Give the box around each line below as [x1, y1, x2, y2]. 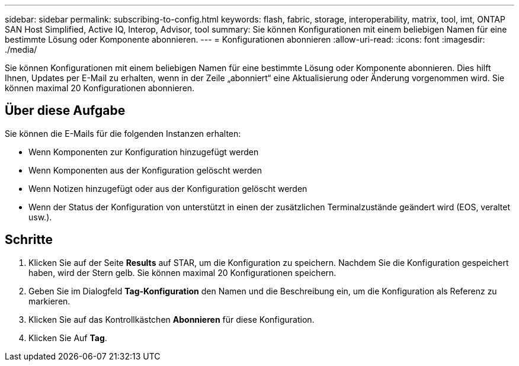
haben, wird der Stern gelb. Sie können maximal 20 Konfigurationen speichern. [28, 267, 337, 278]
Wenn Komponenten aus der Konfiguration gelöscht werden [28, 165, 262, 175]
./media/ [5, 44, 37, 54]
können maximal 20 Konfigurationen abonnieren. [5, 83, 195, 93]
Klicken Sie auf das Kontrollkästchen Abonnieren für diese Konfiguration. [28, 314, 315, 325]
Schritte [5, 232, 53, 248]
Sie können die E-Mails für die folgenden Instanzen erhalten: [5, 128, 241, 139]
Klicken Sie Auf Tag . [28, 332, 107, 343]
